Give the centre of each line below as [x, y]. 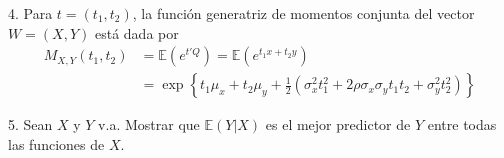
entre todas [462, 124]
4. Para [30, 13]
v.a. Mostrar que [149, 124]
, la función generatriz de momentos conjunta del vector [303, 13]
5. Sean [30, 124]
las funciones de [56, 143]
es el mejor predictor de [338, 124]
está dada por [136, 32]
